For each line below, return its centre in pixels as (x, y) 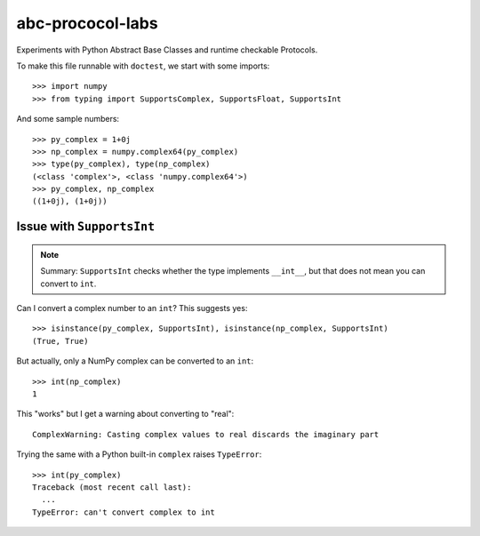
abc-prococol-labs (88, 23)
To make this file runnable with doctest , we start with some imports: (143, 66)
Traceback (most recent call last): (112, 487)
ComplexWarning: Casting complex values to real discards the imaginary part (206, 434)
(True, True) (60, 341)
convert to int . (68, 284)
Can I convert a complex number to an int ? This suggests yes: (132, 308)
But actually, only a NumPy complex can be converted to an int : (135, 361)
